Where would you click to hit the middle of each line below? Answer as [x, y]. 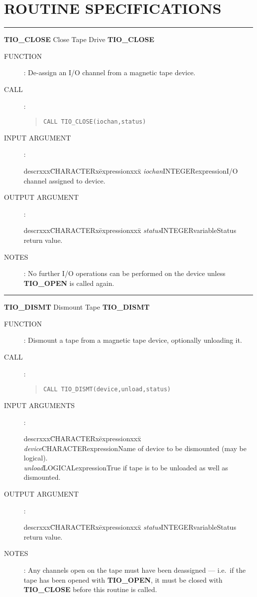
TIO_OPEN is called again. [69, 283]
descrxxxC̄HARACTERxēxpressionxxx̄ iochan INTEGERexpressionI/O [131, 170]
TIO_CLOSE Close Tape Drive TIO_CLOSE [79, 39]
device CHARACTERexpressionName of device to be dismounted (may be [135, 448]
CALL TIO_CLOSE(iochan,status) [95, 122]
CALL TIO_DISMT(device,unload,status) [107, 390]
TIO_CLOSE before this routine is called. [90, 589]
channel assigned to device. [65, 180]
